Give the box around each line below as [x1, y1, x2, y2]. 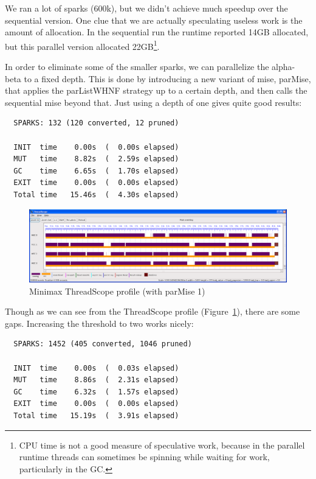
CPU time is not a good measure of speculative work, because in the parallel [19, 438, 305, 451]
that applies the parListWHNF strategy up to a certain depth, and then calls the [5, 84, 307, 97]
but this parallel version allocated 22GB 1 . [5, 38, 160, 52]
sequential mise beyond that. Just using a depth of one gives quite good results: [5, 96, 302, 108]
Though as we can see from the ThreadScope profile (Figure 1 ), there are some [5, 305, 300, 318]
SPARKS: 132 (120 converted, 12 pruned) [13, 119, 179, 128]
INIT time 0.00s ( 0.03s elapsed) [13, 363, 179, 372]
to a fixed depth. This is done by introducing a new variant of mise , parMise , [24, 72, 311, 85]
